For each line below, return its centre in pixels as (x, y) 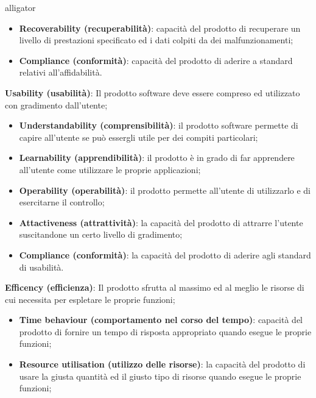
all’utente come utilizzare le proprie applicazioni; (110, 169)
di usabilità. (41, 267)
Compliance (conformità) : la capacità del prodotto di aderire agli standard (165, 254)
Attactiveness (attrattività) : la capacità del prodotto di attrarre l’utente (161, 222)
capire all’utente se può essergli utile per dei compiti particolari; (139, 137)
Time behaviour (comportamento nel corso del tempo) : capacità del (161, 320)
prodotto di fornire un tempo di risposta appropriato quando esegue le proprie (165, 331)
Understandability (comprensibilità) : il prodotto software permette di (159, 125)
